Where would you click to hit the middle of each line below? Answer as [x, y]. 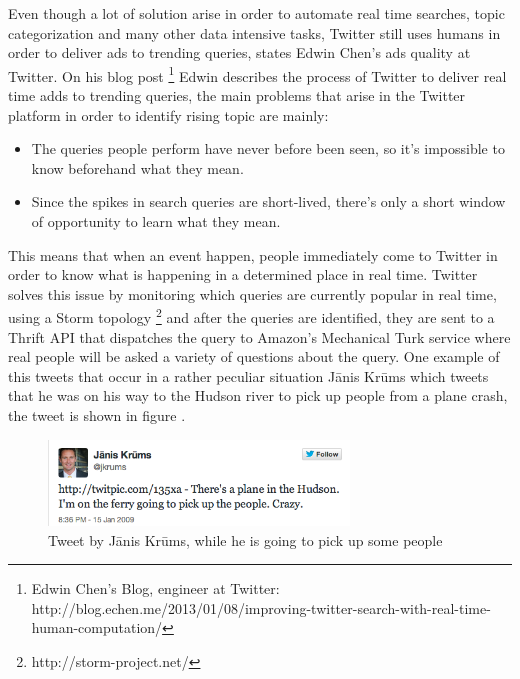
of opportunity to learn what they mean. [156, 221]
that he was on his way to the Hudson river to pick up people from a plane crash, [258, 395]
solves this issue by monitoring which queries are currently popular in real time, [252, 293]
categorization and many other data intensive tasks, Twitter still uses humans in [254, 32]
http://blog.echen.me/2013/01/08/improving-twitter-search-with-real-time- [261, 607]
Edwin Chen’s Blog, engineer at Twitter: [155, 588]
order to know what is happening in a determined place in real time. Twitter [243, 274]
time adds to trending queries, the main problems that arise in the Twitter [237, 95]
